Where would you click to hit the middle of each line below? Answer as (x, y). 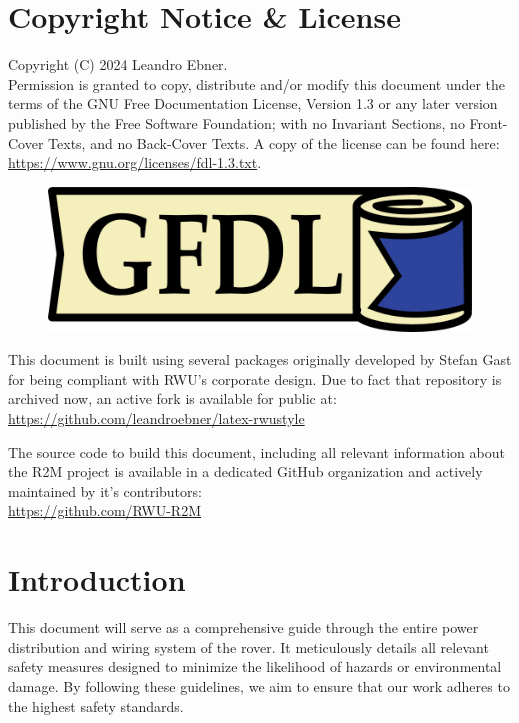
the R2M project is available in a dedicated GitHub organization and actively (245, 471)
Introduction (97, 579)
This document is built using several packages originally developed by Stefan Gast (260, 359)
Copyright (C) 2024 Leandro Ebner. (118, 64)
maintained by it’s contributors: (105, 490)
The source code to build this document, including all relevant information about (256, 451)
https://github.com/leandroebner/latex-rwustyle (156, 418)
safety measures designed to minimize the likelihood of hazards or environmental (255, 666)
